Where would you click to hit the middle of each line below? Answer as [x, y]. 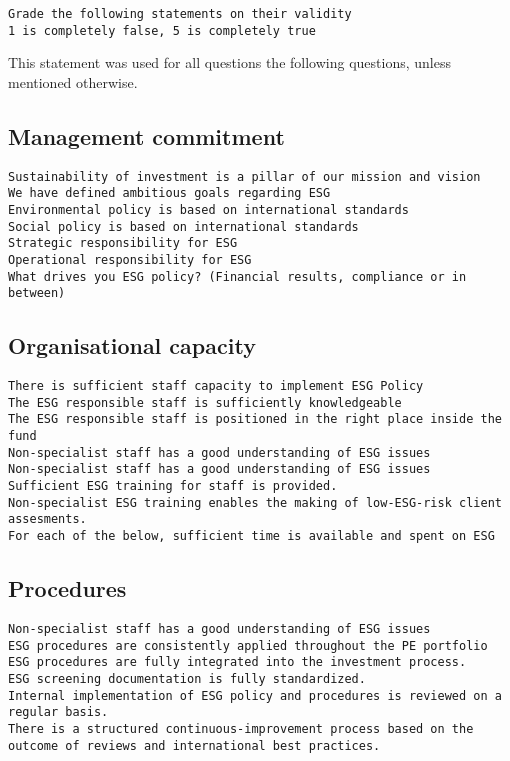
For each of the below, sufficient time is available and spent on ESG [251, 536]
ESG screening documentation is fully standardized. [187, 678]
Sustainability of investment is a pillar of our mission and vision [244, 176]
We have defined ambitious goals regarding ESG [169, 193]
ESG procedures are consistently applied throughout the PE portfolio [248, 645]
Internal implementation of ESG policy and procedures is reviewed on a [255, 695]
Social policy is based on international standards [183, 226]
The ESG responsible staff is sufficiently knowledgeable [205, 402]
